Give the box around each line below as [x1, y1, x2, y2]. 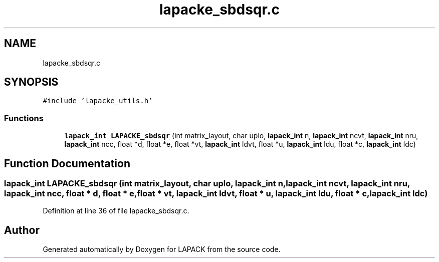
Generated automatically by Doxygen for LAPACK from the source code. [43, 245, 281, 254]
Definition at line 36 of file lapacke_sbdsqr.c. [43, 206, 189, 215]
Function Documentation [4, 157, 130, 170]
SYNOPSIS [4, 76, 59, 89]
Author [4, 223, 40, 236]
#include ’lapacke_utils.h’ [43, 97, 153, 105]
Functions [4, 113, 44, 123]
